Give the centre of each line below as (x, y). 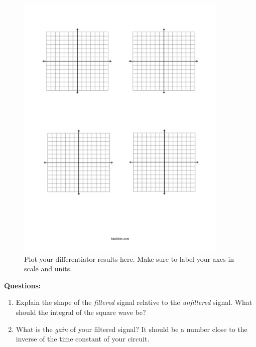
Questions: (23, 285)
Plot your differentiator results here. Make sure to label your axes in (129, 258)
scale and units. (48, 269)
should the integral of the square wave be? (81, 312)
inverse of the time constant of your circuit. (83, 339)
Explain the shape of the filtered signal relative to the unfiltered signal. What (134, 302)
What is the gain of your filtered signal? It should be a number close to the (132, 329)
